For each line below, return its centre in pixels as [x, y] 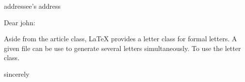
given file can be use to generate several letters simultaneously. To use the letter [122, 48]
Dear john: [20, 22]
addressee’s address [32, 6]
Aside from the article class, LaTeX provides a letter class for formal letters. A [121, 39]
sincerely [17, 74]
